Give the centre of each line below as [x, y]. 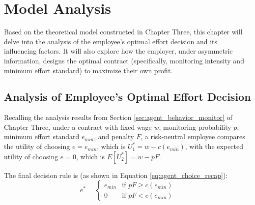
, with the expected [214, 146]
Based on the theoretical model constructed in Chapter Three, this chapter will [123, 32]
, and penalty [114, 136]
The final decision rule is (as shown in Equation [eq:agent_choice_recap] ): [116, 175]
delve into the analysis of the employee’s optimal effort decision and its [111, 41]
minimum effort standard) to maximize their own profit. [88, 70]
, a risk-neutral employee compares [193, 136]
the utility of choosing [37, 146]
